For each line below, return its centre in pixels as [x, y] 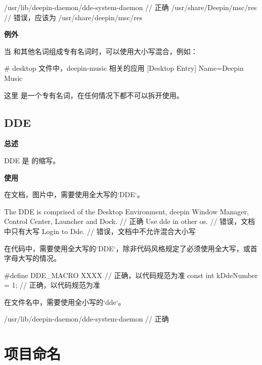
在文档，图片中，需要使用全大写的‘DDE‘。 [74, 194]
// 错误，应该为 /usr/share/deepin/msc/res [73, 17]
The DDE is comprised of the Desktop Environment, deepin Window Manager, [126, 211]
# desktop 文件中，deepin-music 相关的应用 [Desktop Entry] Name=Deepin [124, 68]
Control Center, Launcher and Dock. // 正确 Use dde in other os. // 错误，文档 [130, 221]
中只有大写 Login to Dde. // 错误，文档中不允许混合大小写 [100, 231]
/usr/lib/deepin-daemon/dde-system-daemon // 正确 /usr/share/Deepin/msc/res [130, 7]
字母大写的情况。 [32, 258]
